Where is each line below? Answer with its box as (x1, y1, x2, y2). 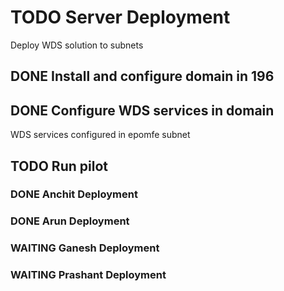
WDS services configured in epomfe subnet (10, 129, 191, 141)
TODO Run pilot (10, 157, 108, 175)
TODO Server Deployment (10, 6, 231, 29)
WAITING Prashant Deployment (10, 268, 167, 282)
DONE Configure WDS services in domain (10, 102, 275, 119)
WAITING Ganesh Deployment (10, 241, 160, 255)
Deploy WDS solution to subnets (10, 39, 144, 51)
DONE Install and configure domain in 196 (10, 68, 275, 85)
